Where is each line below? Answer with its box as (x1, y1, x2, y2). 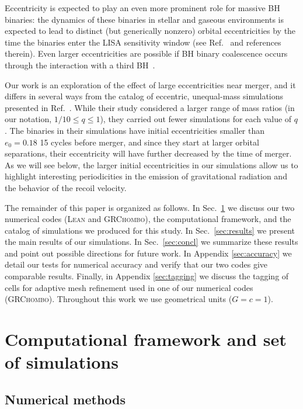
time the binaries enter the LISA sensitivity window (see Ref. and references (5, 36, 281, 48)
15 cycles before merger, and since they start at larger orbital (40, 136, 259, 148)
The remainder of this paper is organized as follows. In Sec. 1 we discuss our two (5, 201, 295, 213)
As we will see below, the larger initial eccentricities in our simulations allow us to (5, 158, 298, 171)
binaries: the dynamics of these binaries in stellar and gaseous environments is (5, 13, 284, 25)
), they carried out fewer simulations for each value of (100, 113, 292, 125)
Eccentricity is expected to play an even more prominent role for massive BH (5, 2, 280, 13)
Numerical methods (5, 390, 126, 408)
